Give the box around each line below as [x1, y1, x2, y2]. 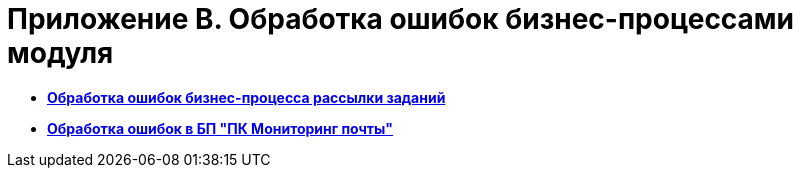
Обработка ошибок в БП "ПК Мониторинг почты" [47, 119, 394, 137]
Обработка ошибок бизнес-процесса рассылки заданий [47, 88, 446, 106]
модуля [7, 36, 114, 70]
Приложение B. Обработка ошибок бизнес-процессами [7, 2, 795, 36]
